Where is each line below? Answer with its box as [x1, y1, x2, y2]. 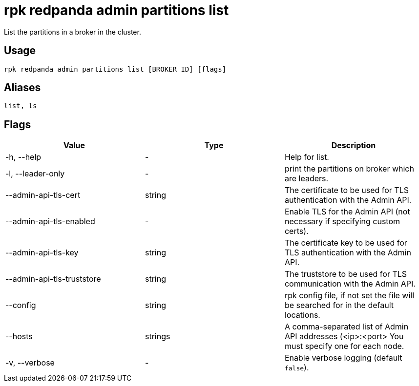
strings [145, 331, 170, 342]
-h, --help [5, 152, 42, 162]
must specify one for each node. [284, 341, 404, 351]
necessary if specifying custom [284, 216, 400, 227]
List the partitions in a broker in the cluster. [4, 27, 141, 36]
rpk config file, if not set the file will [284, 290, 415, 301]
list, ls [4, 102, 37, 110]
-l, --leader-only [5, 169, 65, 179]
